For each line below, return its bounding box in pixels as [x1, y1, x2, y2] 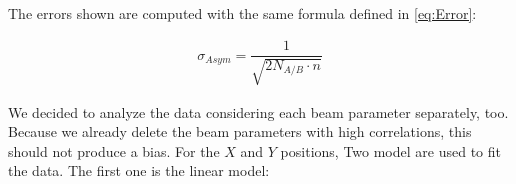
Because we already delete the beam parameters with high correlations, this [8, 121, 472, 142]
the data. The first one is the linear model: [8, 160, 270, 181]
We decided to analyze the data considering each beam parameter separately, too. [8, 101, 509, 122]
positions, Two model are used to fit [280, 140, 501, 161]
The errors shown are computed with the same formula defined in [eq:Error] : [8, 2, 477, 23]
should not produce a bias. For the [8, 140, 220, 161]
